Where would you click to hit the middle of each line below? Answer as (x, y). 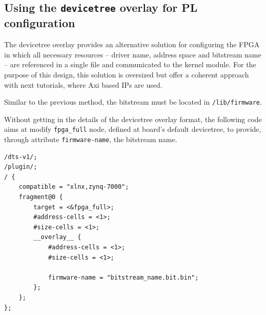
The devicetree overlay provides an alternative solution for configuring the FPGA (132, 44)
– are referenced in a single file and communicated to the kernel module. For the (130, 64)
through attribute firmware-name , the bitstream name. (91, 139)
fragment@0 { (41, 197)
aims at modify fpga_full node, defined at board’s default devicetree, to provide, (133, 129)
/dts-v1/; (21, 157)
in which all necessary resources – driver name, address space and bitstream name (133, 54)
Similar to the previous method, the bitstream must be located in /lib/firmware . (133, 102)
